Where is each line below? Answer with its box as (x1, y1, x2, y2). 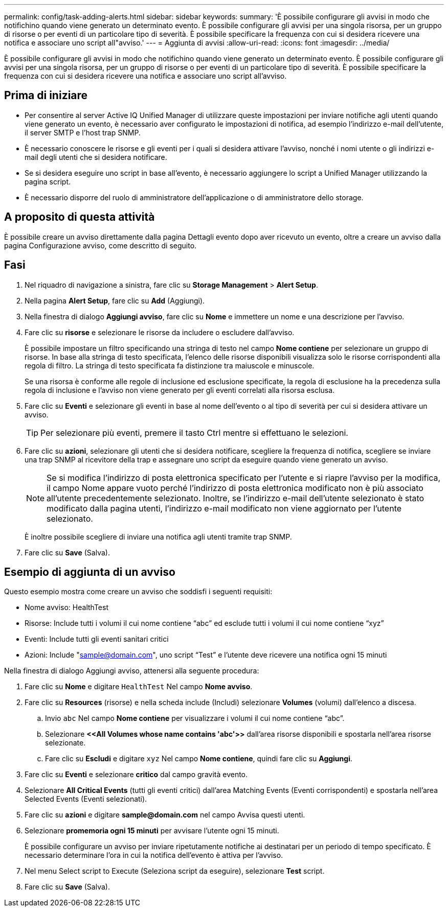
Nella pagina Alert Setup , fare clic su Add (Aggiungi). (25, 296, 205, 305)
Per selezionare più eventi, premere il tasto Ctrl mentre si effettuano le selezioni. (40, 427, 348, 438)
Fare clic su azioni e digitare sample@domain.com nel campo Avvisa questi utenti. (25, 810, 305, 820)
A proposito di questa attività (4, 211, 155, 224)
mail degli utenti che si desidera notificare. (25, 152, 167, 161)
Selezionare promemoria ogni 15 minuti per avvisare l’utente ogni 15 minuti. (25, 826, 279, 835)
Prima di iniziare (4, 89, 88, 102)
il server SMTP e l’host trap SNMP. (25, 128, 141, 137)
